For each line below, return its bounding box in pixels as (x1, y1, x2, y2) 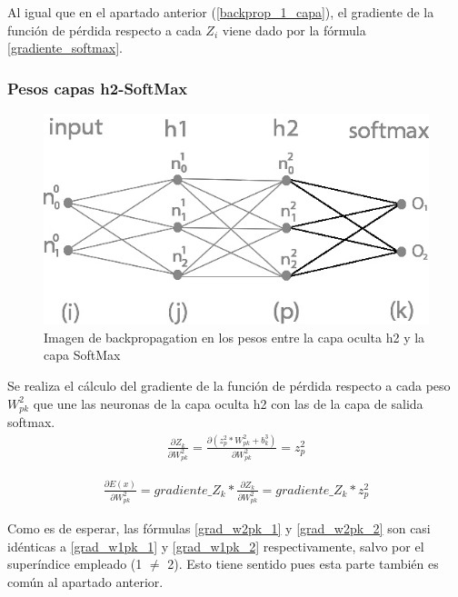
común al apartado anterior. (7, 572, 164, 591)
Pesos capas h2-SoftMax (7, 76, 188, 99)
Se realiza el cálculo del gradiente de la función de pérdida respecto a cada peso (7, 375, 451, 394)
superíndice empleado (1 (7, 554, 143, 573)
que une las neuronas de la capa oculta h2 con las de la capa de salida (33, 393, 423, 413)
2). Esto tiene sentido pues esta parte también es (167, 554, 439, 573)
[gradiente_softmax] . (7, 38, 123, 57)
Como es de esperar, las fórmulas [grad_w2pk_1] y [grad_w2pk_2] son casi (7, 518, 431, 537)
